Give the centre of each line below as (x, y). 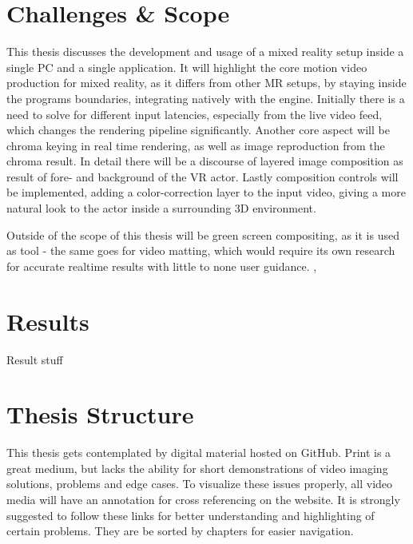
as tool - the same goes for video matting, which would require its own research (201, 250)
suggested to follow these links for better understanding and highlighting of (191, 515)
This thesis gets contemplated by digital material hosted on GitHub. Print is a (199, 453)
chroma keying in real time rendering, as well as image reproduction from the (196, 145)
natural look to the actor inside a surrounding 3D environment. (161, 208)
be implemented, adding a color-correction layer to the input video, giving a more (206, 192)
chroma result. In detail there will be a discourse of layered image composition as (205, 161)
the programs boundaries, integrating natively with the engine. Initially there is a (206, 98)
